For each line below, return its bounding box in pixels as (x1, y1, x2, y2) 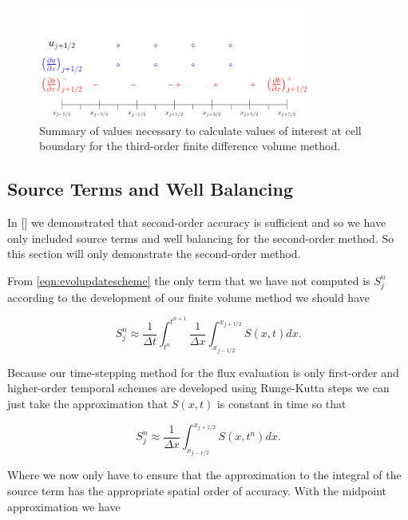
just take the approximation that (7, 395, 168, 411)
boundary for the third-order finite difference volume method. (39, 137, 341, 154)
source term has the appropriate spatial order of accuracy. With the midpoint (7, 482, 386, 499)
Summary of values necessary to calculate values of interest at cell (39, 121, 362, 138)
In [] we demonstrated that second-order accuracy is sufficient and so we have (7, 214, 386, 231)
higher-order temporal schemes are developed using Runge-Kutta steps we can (7, 379, 390, 396)
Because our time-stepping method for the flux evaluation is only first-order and (7, 363, 399, 380)
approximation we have (7, 498, 121, 514)
